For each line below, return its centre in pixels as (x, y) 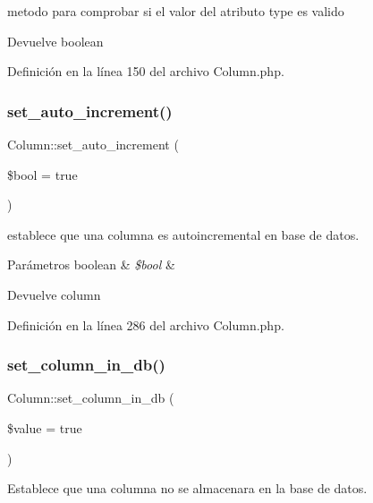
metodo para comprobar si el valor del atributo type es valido (176, 11)
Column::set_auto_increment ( (93, 144)
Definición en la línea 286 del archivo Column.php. (146, 324)
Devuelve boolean (55, 41)
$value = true (45, 427)
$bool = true (42, 174)
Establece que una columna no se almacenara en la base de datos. (187, 488)
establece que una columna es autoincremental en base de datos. (183, 234)
